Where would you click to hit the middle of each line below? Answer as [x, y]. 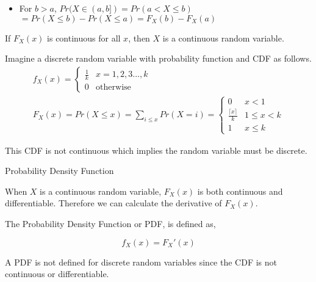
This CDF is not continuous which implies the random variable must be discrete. [156, 150]
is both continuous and [240, 191]
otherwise [113, 87]
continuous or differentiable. [57, 274]
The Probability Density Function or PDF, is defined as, [110, 223]
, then [139, 38]
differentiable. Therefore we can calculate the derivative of [113, 203]
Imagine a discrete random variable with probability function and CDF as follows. [158, 58]
